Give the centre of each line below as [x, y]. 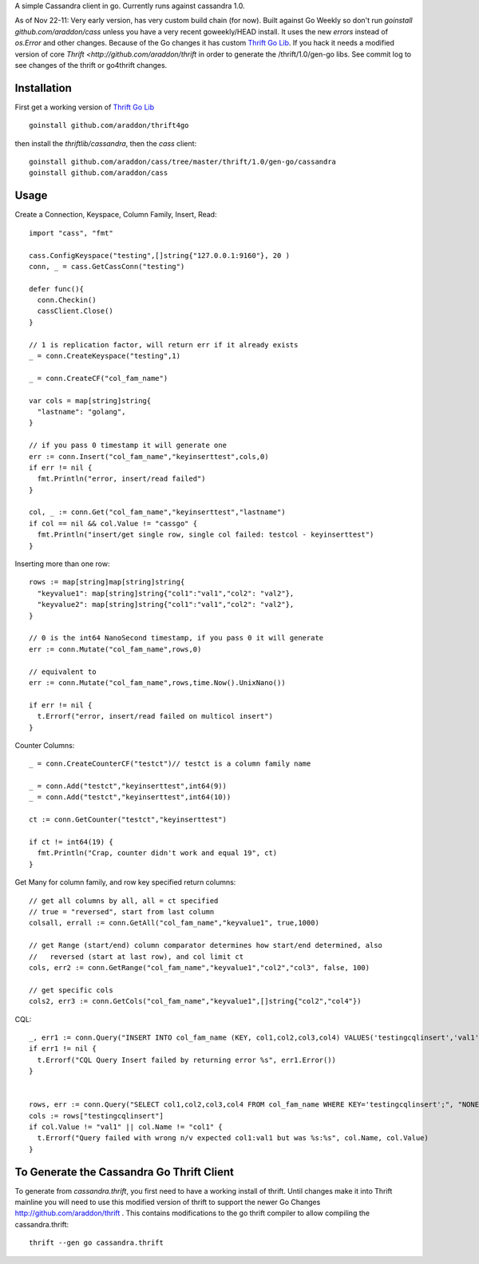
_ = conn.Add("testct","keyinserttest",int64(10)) [130, 797]
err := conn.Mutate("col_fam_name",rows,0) [115, 649]
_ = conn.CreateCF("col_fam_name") [99, 378]
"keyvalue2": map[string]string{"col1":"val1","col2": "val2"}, [166, 604]
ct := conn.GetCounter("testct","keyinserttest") [128, 820]
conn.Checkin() [67, 300]
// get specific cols [71, 990]
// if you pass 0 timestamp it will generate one [128, 446]
